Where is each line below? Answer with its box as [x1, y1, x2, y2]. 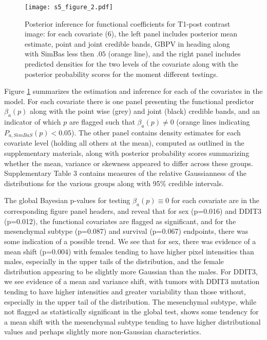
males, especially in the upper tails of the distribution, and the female [4, 256, 224, 267]
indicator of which [4, 116, 61, 127]
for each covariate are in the [171, 195, 260, 206]
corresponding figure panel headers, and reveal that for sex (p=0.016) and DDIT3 [4, 206, 262, 216]
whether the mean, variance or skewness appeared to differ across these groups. [4, 157, 253, 168]
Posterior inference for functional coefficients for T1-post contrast [25, 18, 231, 29]
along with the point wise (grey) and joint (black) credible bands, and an [30, 106, 260, 116]
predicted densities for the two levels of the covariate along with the [25, 58, 238, 69]
